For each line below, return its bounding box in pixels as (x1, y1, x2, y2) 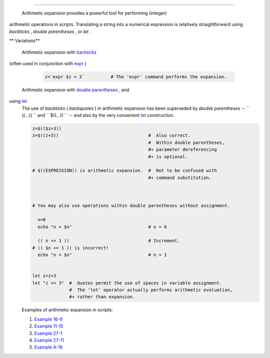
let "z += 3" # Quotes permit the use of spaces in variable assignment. (32, 280, 222, 286)
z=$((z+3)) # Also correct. (32, 133, 191, 138)
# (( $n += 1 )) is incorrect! (32, 245, 109, 251)
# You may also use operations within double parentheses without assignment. (32, 203, 230, 209)
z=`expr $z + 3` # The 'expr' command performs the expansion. (44, 74, 227, 80)
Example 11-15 (34, 323, 63, 329)
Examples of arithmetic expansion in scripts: (21, 307, 113, 313)
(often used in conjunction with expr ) (9, 60, 87, 66)
